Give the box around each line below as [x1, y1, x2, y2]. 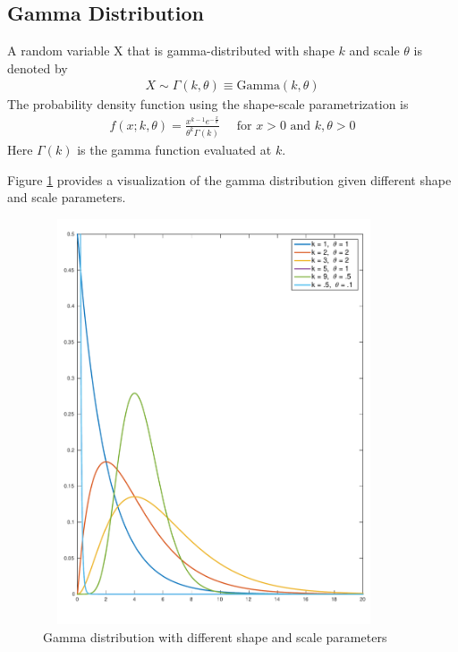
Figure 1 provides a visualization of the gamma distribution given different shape [7, 170, 452, 189]
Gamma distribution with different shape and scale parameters [43, 627, 387, 646]
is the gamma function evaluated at [77, 140, 272, 158]
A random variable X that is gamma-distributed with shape [7, 41, 335, 60]
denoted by [7, 58, 68, 77]
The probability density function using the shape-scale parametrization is [7, 95, 409, 114]
